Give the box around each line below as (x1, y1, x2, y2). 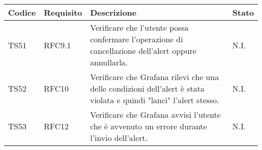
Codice (8, 7, 36, 18)
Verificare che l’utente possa (90, 22, 189, 33)
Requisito (43, 7, 82, 18)
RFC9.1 (43, 39, 71, 51)
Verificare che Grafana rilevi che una (90, 71, 219, 83)
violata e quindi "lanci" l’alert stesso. (90, 94, 219, 106)
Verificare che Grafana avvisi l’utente (90, 109, 221, 120)
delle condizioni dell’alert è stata (90, 83, 205, 94)
